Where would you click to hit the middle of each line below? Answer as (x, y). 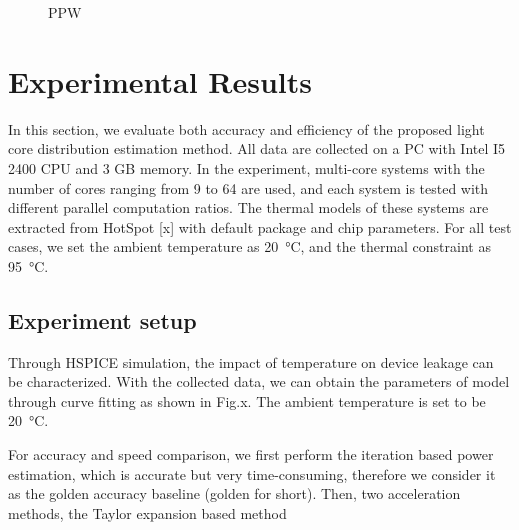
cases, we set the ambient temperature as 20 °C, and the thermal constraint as (249, 246)
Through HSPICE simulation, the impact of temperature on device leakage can (251, 361)
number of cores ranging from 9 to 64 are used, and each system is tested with (248, 187)
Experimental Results (160, 80)
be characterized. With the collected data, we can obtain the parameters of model (259, 381)
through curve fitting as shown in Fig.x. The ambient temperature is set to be (247, 400)
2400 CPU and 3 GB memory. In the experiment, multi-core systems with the (246, 167)
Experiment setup (102, 319)
